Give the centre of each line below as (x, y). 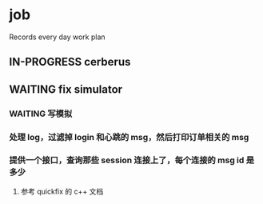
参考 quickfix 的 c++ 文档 (62, 191)
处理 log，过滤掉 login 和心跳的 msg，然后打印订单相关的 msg (129, 137)
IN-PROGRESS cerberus (70, 62)
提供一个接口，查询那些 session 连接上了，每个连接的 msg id (127, 160)
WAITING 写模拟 (41, 114)
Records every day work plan (58, 37)
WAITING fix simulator (66, 89)
